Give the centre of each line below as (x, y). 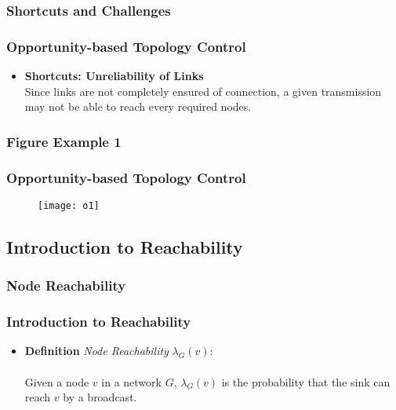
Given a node (57, 381)
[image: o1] (69, 205)
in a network (131, 381)
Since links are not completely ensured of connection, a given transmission (203, 91)
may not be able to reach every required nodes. (138, 106)
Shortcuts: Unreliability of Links (114, 76)
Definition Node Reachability (96, 351)
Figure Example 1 (64, 141)
